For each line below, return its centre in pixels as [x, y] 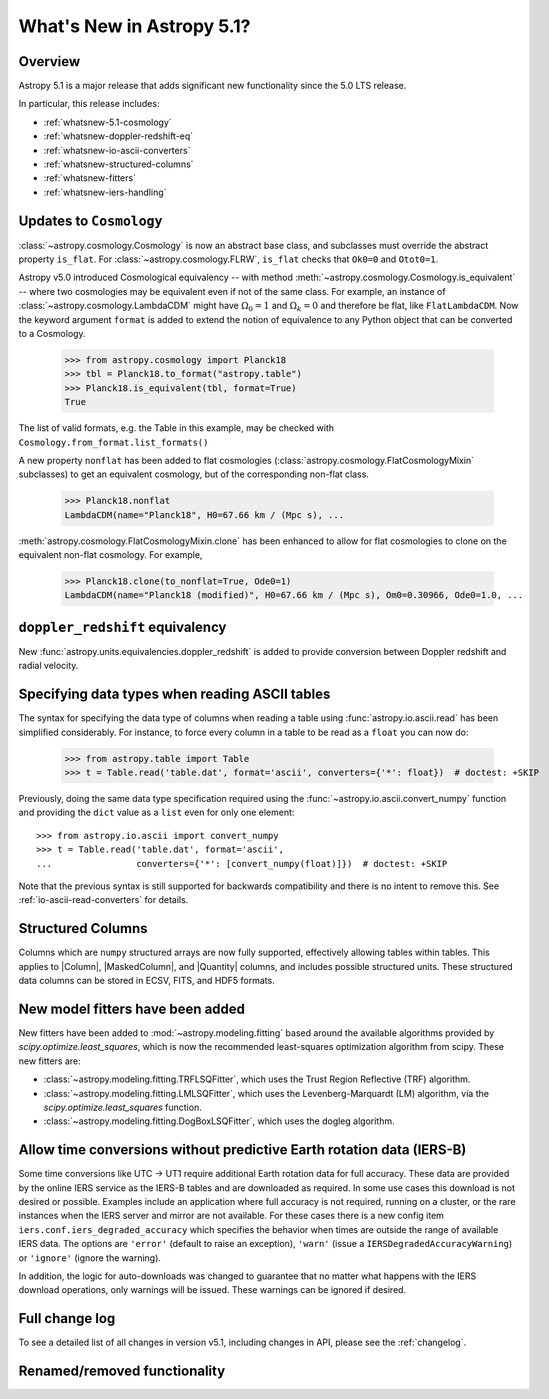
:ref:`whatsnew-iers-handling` [105, 192]
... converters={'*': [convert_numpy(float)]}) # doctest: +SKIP [242, 863]
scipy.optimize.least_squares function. [122, 1107]
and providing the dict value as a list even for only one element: [156, 812]
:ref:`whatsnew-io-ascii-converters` [117, 150]
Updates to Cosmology [90, 220]
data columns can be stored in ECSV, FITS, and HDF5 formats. [146, 981]
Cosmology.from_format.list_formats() [113, 442]
